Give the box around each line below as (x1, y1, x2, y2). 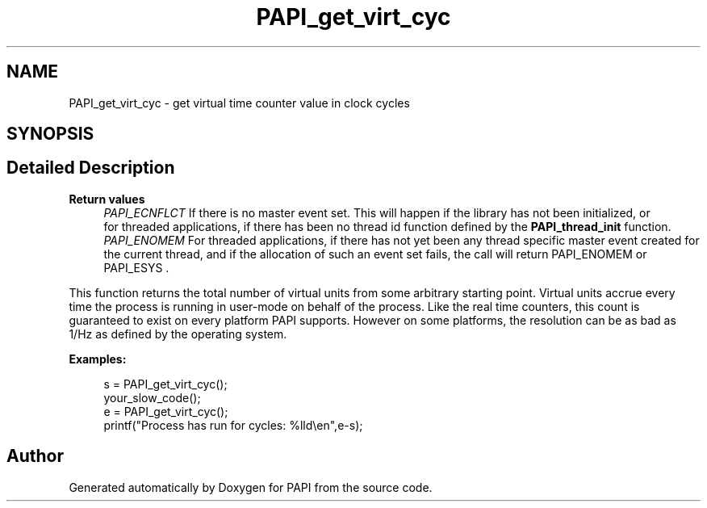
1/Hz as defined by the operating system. (69, 326, 287, 341)
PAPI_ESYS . (103, 260, 169, 275)
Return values (69, 191, 145, 206)
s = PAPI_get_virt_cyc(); (103, 376, 228, 391)
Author (6, 446, 64, 467)
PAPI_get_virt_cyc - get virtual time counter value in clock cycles (69, 95, 410, 110)
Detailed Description (6, 157, 175, 178)
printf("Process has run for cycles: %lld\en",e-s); (103, 418, 363, 432)
